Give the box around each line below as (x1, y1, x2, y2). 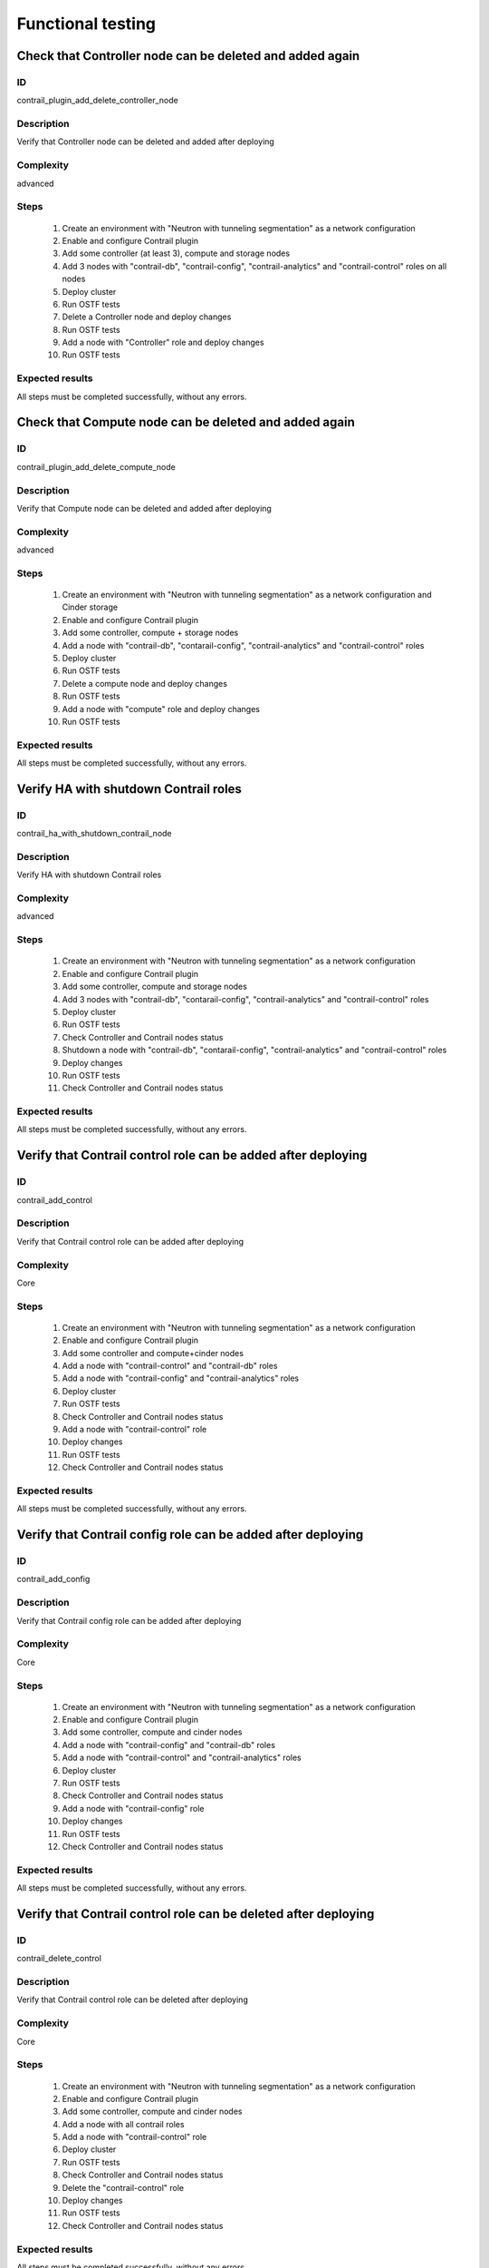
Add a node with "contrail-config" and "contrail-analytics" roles (62, 1373, 299, 1383)
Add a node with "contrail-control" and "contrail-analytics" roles (62, 1752, 302, 1764)
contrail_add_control (16, 1194, 92, 1206)
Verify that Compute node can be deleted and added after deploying (16, 503, 272, 513)
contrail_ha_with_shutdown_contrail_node (16, 828, 172, 839)
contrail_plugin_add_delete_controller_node (16, 95, 178, 106)
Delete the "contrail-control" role (62, 2182, 185, 2193)
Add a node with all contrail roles (62, 2118, 185, 2129)
